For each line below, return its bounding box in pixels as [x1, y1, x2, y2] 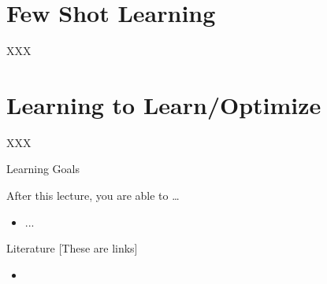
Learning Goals [6, 160, 80, 177]
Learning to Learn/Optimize [6, 88, 321, 120]
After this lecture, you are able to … [6, 187, 180, 204]
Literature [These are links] [6, 240, 138, 256]
